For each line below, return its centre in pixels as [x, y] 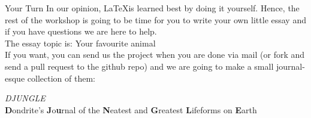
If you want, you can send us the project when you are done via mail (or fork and [155, 55]
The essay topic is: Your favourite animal [80, 43]
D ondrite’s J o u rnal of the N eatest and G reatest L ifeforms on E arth [131, 109]
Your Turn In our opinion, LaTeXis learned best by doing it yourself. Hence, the [152, 8]
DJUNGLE [25, 98]
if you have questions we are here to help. [81, 31]
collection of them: [61, 78]
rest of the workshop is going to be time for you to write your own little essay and [155, 19]
